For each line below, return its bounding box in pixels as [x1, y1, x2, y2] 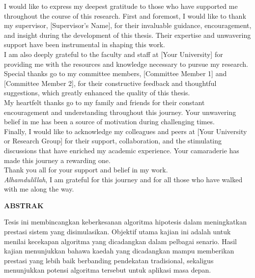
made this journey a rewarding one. [4, 155, 111, 165]
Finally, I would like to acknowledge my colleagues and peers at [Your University [4, 126, 247, 136]
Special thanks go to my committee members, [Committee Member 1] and [4, 68, 227, 79]
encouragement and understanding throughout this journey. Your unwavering [4, 107, 236, 117]
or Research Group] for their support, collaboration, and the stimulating [4, 136, 222, 146]
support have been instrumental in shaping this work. [4, 39, 165, 50]
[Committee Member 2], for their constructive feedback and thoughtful [4, 78, 217, 88]
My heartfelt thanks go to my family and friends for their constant [4, 97, 205, 107]
